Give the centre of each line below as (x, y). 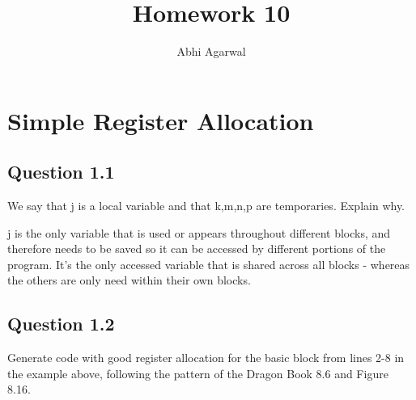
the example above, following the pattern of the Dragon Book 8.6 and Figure (198, 373)
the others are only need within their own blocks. (129, 280)
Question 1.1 (61, 172)
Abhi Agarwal (211, 51)
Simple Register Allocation (161, 120)
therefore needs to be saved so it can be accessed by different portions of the (197, 248)
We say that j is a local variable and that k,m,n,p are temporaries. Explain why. (206, 206)
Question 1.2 (61, 324)
